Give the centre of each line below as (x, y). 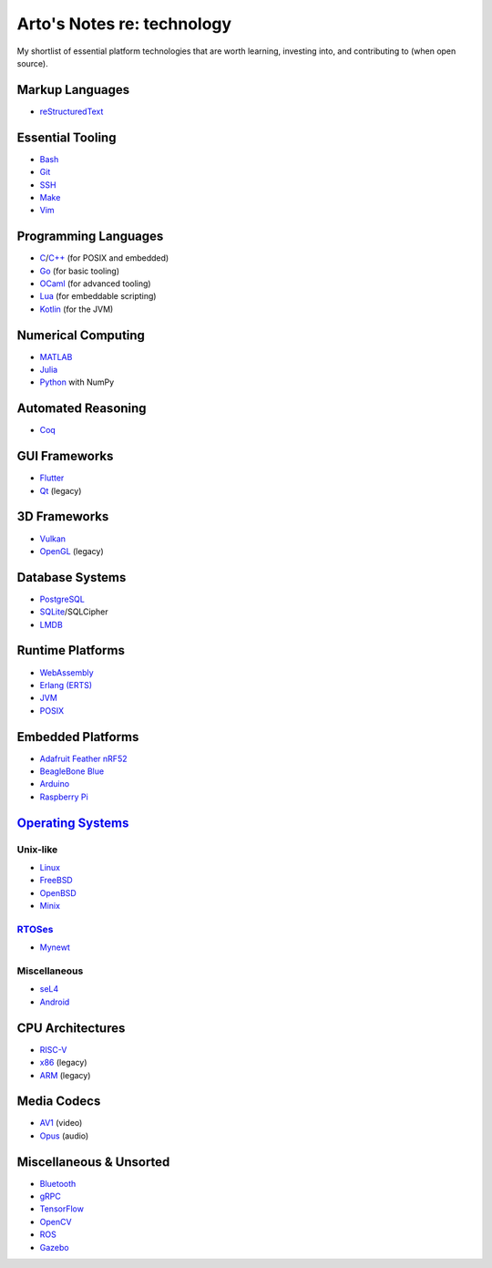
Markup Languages (73, 90)
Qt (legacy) (61, 490)
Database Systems (72, 577)
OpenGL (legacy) (72, 551)
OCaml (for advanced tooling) (95, 283)
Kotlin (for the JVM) (77, 309)
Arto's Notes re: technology (124, 24)
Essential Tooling (67, 137)
